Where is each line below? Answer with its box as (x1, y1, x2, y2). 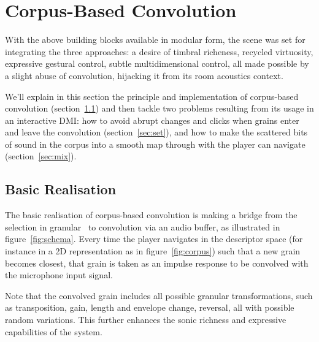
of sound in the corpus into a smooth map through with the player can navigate (5, 137, 306, 150)
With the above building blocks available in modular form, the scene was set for (5, 33, 306, 46)
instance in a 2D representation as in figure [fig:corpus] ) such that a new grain (5, 245, 301, 257)
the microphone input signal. (5, 268, 113, 281)
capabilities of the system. (5, 325, 102, 338)
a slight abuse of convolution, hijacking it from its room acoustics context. (5, 69, 283, 82)
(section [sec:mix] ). (5, 150, 77, 162)
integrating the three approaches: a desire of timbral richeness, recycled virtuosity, (5, 45, 313, 58)
